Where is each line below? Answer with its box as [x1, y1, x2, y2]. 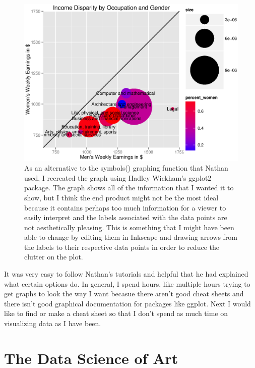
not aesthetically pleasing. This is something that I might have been [24, 222, 234, 232]
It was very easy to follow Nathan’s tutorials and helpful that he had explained [4, 269, 248, 279]
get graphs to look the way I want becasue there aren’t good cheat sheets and [4, 288, 244, 299]
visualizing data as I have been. [4, 318, 101, 329]
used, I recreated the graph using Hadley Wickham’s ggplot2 [24, 172, 212, 183]
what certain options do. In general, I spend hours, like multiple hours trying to [4, 278, 250, 289]
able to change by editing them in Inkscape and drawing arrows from [24, 232, 238, 242]
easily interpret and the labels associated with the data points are [24, 212, 227, 223]
